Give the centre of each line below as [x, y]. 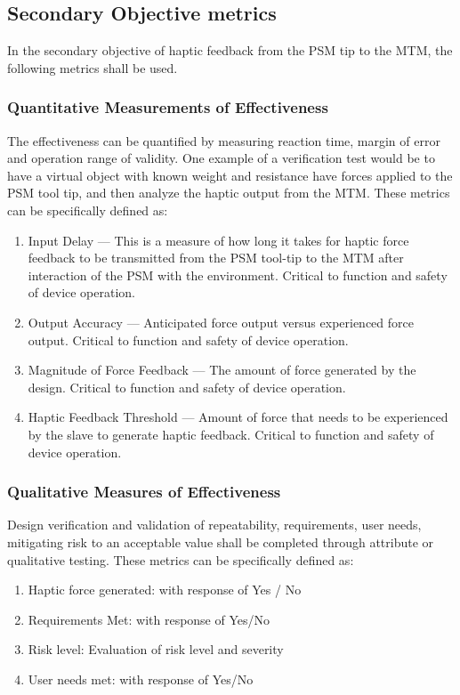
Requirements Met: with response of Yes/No [149, 619]
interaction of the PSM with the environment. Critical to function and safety [238, 275]
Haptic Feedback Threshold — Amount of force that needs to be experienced [238, 417]
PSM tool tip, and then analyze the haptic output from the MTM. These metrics [229, 193]
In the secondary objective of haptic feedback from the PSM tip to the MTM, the [230, 50]
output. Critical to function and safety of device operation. [188, 339]
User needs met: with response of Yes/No [141, 679]
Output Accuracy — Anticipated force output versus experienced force [221, 322]
